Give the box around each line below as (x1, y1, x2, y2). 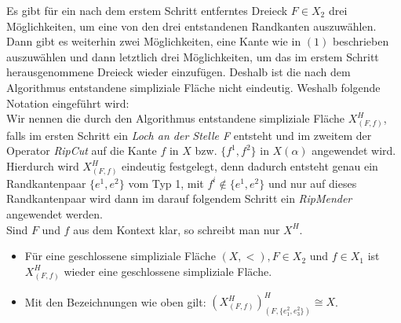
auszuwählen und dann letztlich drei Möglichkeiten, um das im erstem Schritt (6, 48, 379, 64)
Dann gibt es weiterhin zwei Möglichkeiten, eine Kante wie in (6, 33, 301, 50)
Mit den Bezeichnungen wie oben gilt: (24, 293, 206, 310)
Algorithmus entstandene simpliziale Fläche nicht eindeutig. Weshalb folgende (6, 79, 381, 95)
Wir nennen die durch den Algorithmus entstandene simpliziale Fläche (6, 110, 345, 127)
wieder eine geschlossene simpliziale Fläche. (64, 262, 272, 279)
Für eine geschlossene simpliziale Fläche (24, 248, 216, 264)
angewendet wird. (312, 142, 396, 159)
